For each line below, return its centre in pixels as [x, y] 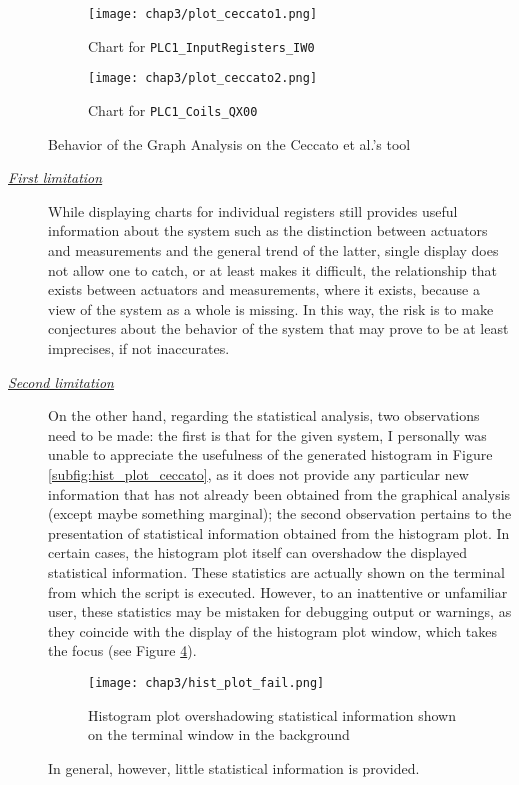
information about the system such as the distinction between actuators [268, 230]
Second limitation [61, 381]
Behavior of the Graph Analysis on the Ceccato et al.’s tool [229, 143]
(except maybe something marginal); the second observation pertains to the [280, 513]
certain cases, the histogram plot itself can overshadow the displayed [257, 552]
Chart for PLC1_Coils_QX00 [173, 109]
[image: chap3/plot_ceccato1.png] [203, 14]
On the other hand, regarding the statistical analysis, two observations [264, 415]
